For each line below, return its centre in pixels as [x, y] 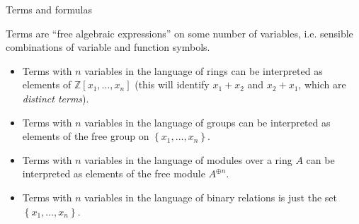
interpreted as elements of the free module [114, 173]
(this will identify [172, 84]
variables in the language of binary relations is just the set [211, 197]
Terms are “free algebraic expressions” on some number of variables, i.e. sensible [179, 33]
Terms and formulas [49, 9]
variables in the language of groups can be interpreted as [207, 122]
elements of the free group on [86, 136]
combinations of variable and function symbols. [108, 47]
